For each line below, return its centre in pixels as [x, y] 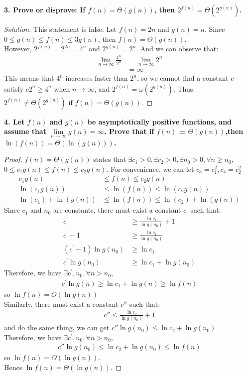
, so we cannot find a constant [183, 78]
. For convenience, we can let [150, 169]
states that [110, 159]
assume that [25, 131]
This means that [29, 78]
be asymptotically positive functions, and [160, 121]
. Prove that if [129, 131]
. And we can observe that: [177, 49]
